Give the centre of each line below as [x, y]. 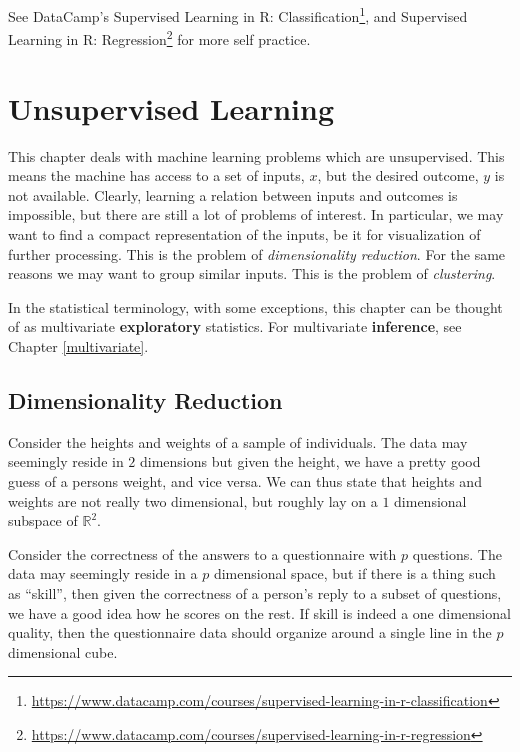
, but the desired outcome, [398, 175]
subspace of [43, 520]
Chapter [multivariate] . [78, 345]
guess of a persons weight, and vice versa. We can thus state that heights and [245, 480]
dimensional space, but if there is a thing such [354, 573]
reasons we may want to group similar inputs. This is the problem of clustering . [252, 273]
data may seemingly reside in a [103, 573]
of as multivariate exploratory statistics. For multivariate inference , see [235, 326]
